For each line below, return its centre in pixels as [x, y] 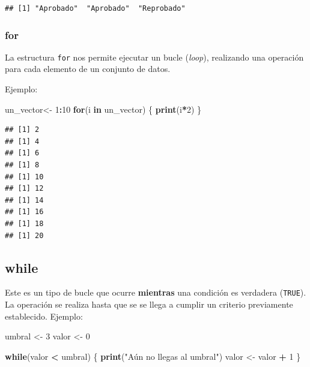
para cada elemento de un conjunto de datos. [88, 69]
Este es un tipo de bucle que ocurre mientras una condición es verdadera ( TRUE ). [156, 292]
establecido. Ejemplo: [44, 316]
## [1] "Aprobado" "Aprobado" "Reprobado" [95, 8]
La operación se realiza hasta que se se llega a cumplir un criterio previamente [149, 304]
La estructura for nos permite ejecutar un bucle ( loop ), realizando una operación [154, 57]
